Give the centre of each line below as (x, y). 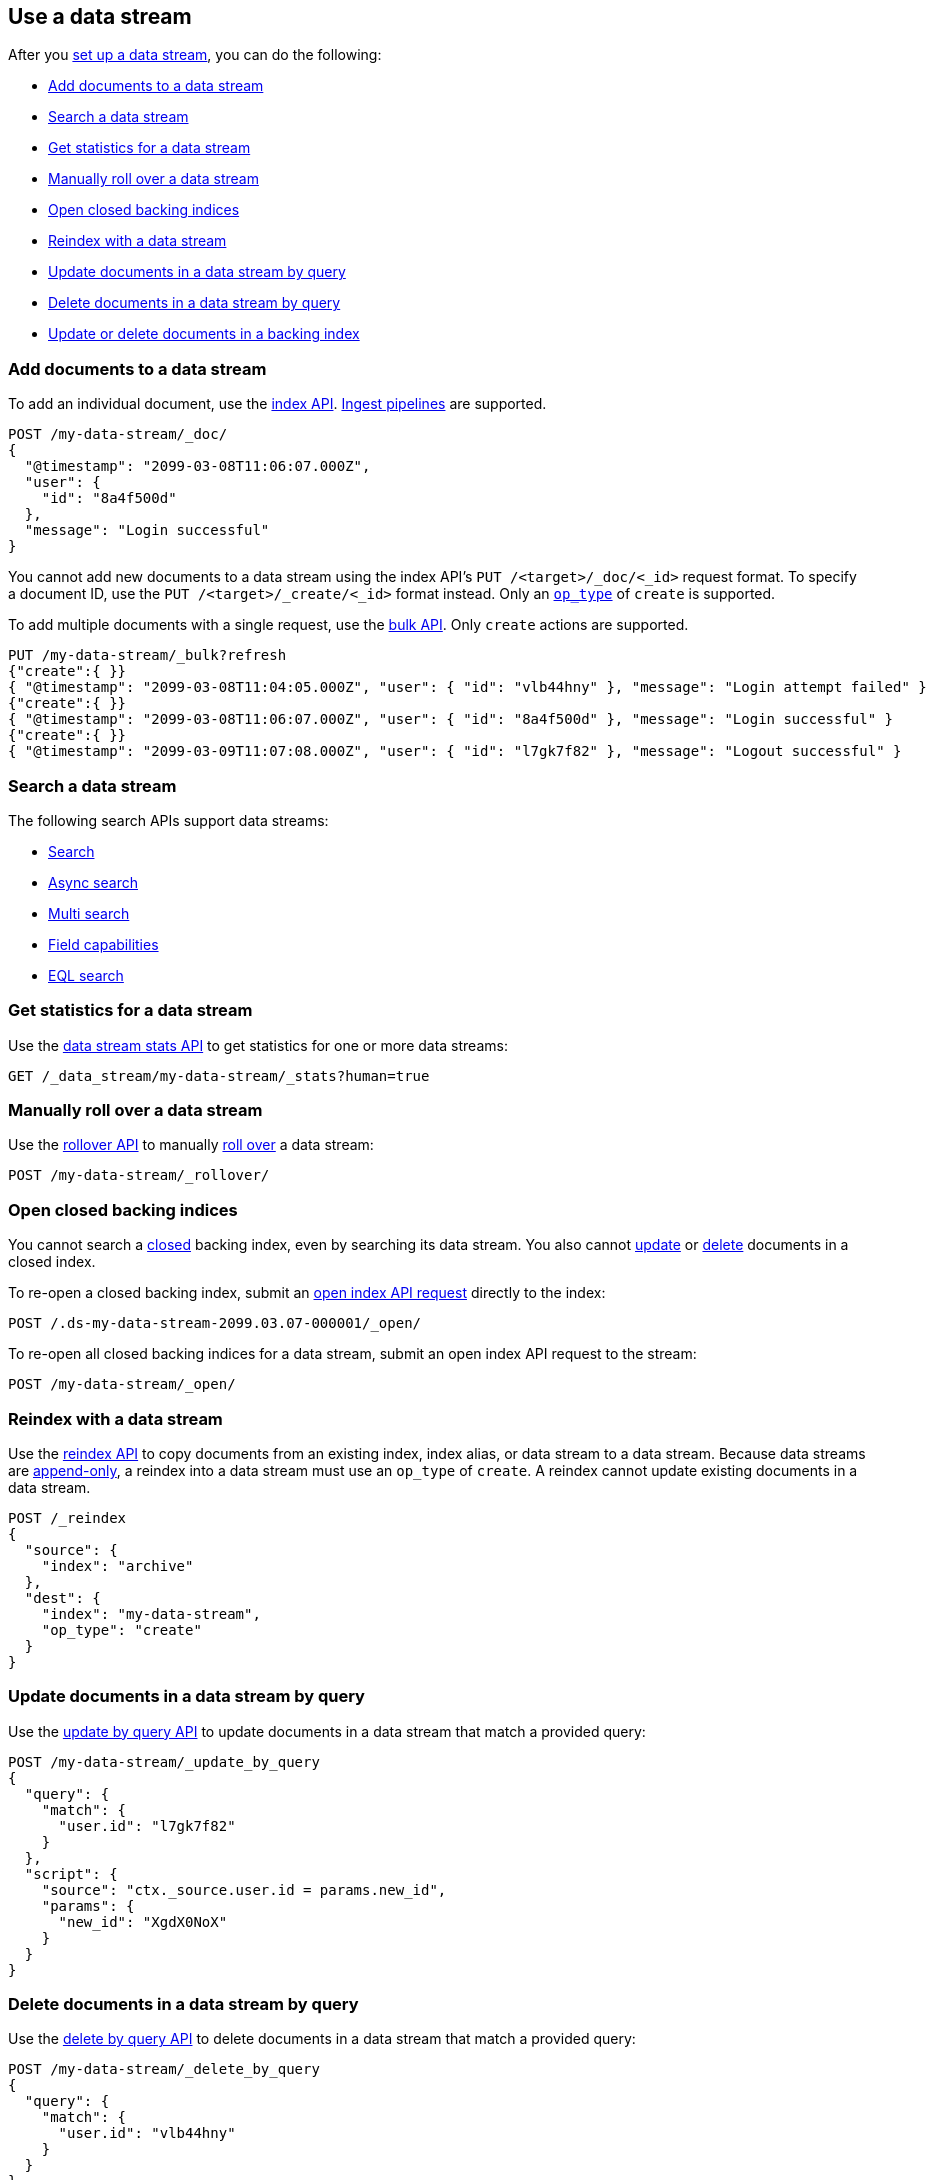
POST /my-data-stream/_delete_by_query (164, 2069)
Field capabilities (103, 944)
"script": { (71, 1873)
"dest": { (62, 1597)
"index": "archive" (117, 1565)
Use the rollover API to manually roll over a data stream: (191, 1145)
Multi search (89, 913)
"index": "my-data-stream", (151, 1613)
